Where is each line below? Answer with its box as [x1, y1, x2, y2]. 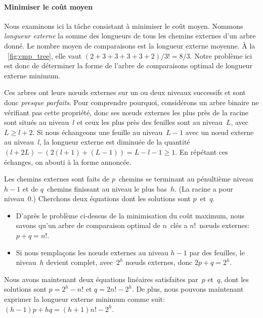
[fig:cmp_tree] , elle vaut [8, 50, 82, 61]
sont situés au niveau [4, 117, 69, 127]
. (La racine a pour [174, 183, 233, 194]
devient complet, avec [46, 257, 113, 267]
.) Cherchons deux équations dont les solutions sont [31, 193, 191, 204]
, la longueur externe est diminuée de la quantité [39, 137, 190, 147]
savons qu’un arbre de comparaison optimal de [16, 220, 160, 231]
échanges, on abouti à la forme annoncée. [4, 156, 131, 167]
